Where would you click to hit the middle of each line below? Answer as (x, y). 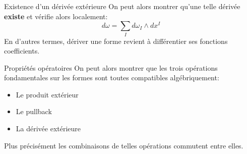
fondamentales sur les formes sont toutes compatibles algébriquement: (112, 78)
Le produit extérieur (47, 94)
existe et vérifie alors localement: (56, 16)
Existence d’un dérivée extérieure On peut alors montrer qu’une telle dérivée (122, 6)
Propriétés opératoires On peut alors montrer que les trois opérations (111, 67)
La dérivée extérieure (48, 129)
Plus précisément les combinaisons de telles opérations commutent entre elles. (124, 145)
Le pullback (34, 111)
